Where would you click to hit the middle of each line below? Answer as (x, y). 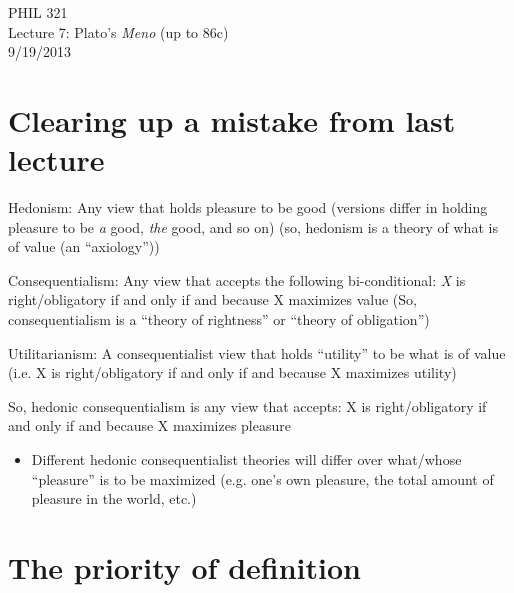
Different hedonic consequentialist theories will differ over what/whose (246, 459)
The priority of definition (184, 567)
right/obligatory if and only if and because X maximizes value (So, (212, 299)
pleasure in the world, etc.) (114, 498)
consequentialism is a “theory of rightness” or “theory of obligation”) (219, 319)
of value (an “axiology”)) (84, 246)
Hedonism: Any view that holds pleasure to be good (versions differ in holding (248, 207)
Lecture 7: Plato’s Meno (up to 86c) (118, 31)
